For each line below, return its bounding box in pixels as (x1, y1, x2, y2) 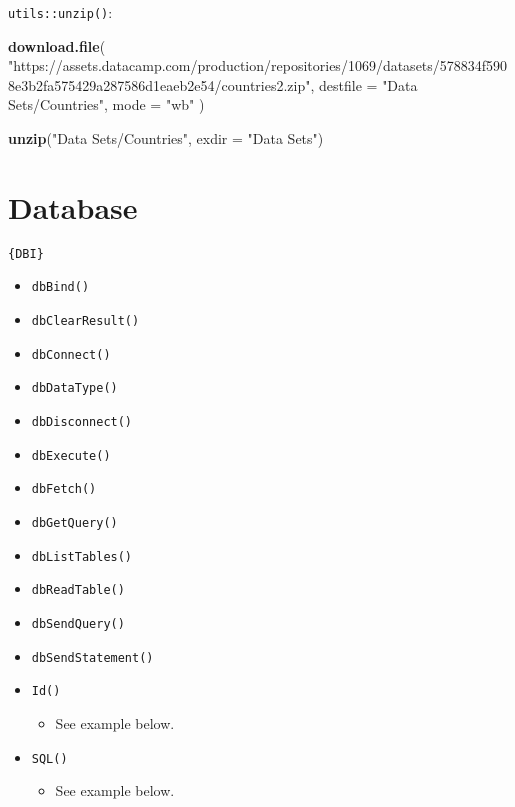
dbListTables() (31, 549, 133, 564)
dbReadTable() (31, 583, 125, 598)
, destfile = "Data (310, 74, 418, 95)
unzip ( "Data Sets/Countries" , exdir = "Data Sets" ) (8, 128, 324, 149)
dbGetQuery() (31, 516, 118, 530)
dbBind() (31, 280, 90, 295)
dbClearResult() (31, 314, 140, 329)
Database (8, 186, 138, 227)
